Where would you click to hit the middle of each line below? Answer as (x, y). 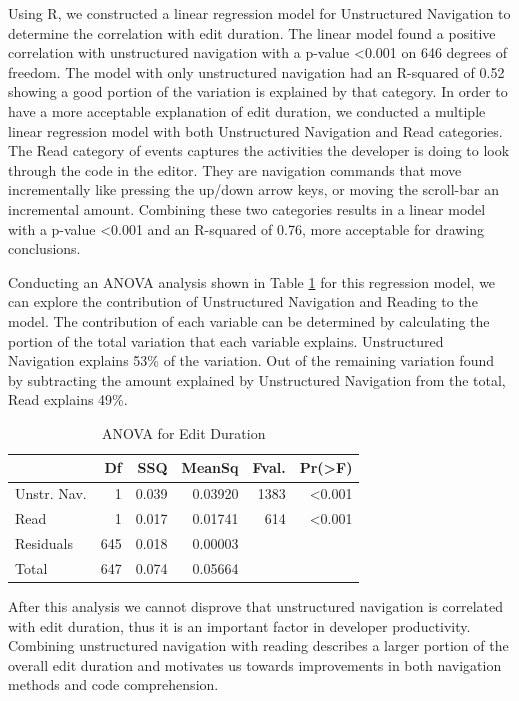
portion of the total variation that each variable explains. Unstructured (226, 340)
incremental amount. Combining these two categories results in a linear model (247, 208)
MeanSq (210, 467)
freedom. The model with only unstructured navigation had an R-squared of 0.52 (256, 71)
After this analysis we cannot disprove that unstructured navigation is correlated (255, 605)
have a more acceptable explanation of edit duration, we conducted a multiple (247, 110)
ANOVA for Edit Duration (184, 432)
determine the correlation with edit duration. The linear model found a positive (252, 32)
